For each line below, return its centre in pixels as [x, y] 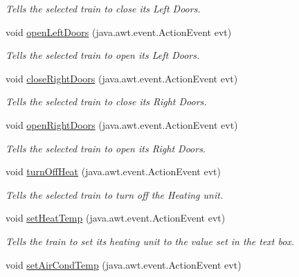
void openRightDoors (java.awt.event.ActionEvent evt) [122, 124]
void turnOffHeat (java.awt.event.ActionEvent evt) [113, 171]
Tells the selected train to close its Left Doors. [103, 8]
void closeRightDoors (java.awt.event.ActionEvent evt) [122, 78]
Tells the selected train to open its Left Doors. [103, 55]
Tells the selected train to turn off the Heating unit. [115, 194]
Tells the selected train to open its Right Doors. [106, 148]
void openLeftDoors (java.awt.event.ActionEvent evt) [119, 32]
